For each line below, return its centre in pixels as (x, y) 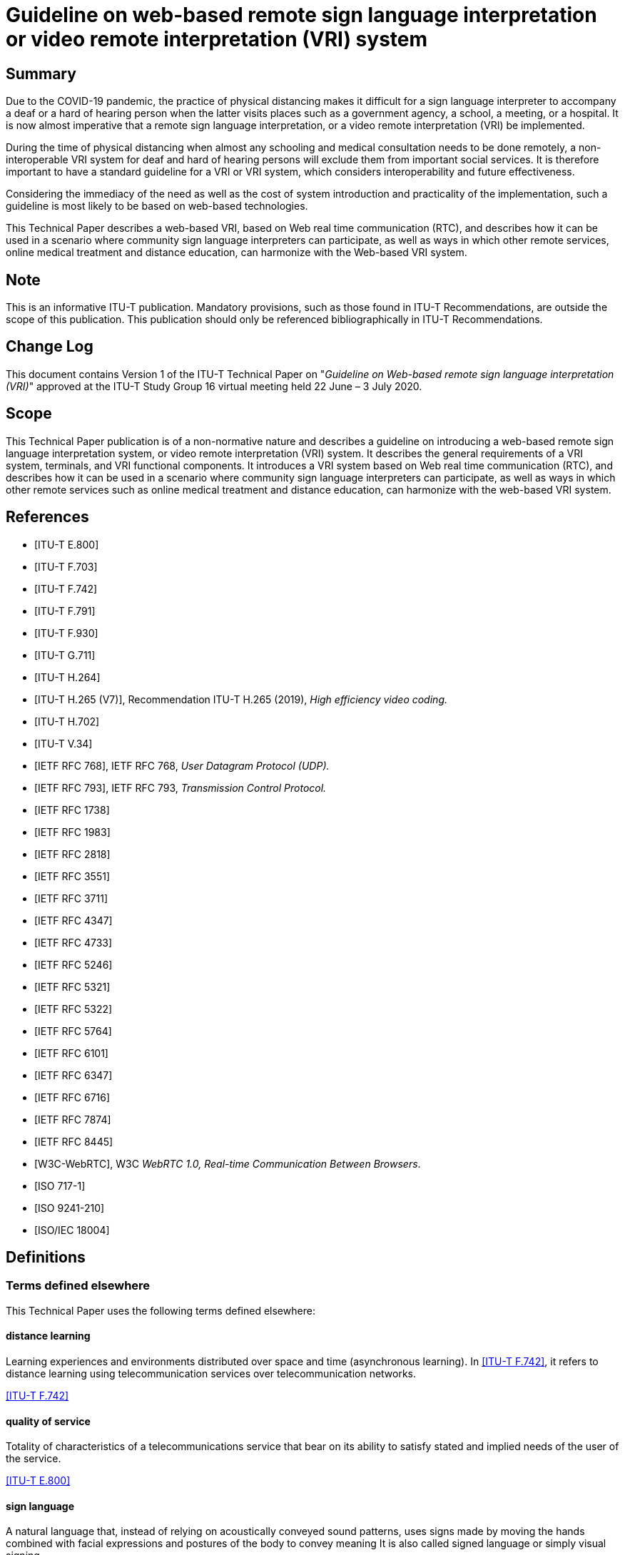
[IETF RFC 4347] (73, 920)
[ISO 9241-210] (70, 1208)
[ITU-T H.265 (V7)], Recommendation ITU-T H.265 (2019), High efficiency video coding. (241, 699)
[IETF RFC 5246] (73, 964)
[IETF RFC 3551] (72, 876)
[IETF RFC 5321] (72, 986)
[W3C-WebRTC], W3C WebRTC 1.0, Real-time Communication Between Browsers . (228, 1163)
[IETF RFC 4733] (73, 942)
